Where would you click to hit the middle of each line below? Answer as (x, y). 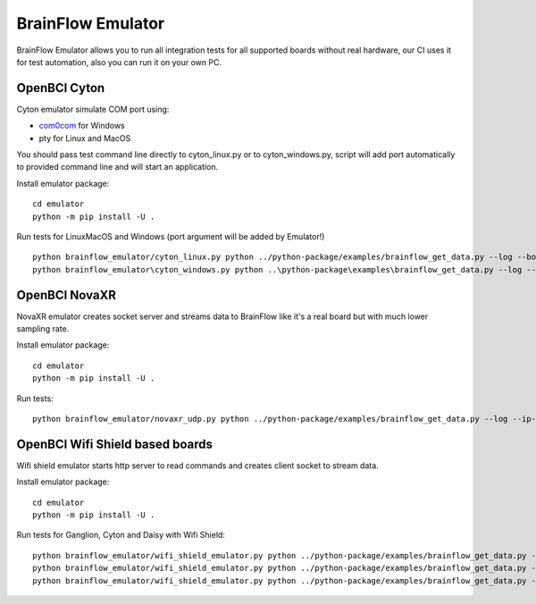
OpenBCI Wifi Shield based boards (115, 444)
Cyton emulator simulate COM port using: (93, 109)
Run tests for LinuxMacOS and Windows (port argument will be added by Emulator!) (171, 236)
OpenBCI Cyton (61, 88)
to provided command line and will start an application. (117, 167)
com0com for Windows (82, 126)
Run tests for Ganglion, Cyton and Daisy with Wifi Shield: (121, 535)
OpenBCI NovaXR (66, 295)
